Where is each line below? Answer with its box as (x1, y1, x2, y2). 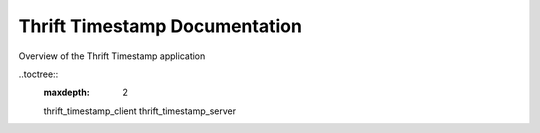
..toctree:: (18, 68, 59, 80)
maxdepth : (43, 86, 90, 99)
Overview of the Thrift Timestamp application (18, 50, 206, 62)
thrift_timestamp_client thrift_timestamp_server (43, 105, 237, 117)
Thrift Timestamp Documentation (18, 15, 302, 37)
